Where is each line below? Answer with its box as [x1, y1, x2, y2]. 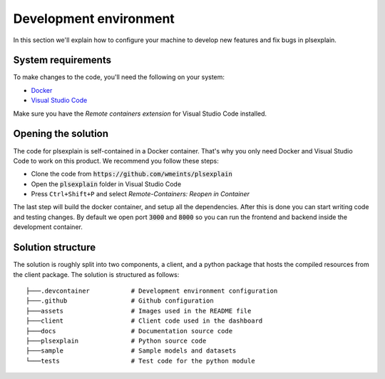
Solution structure [13, 241, 96, 253]
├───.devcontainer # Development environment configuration [26, 286, 278, 295]
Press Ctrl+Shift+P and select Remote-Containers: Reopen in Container [31, 190, 250, 198]
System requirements [13, 54, 112, 66]
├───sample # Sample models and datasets [26, 347, 237, 355]
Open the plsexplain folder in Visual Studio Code [31, 179, 182, 188]
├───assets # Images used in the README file [26, 307, 252, 315]
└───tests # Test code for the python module [26, 357, 256, 365]
